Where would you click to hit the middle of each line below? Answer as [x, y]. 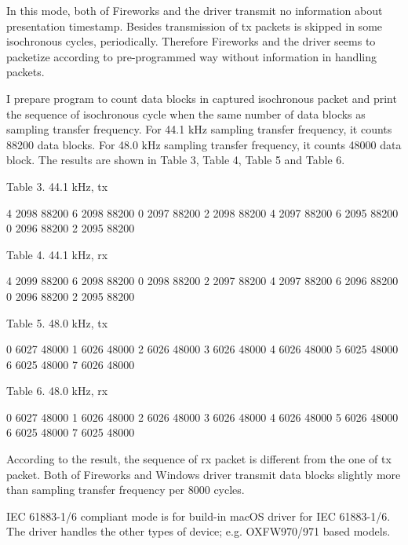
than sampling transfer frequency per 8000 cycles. [126, 490]
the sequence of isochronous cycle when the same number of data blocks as [186, 113]
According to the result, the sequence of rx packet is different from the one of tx [199, 459]
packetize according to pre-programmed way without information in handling [191, 56]
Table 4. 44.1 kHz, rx [57, 254]
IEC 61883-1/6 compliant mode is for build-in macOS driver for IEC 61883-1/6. [199, 516]
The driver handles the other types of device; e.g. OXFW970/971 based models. [199, 531]
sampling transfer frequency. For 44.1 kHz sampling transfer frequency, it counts [199, 129]
